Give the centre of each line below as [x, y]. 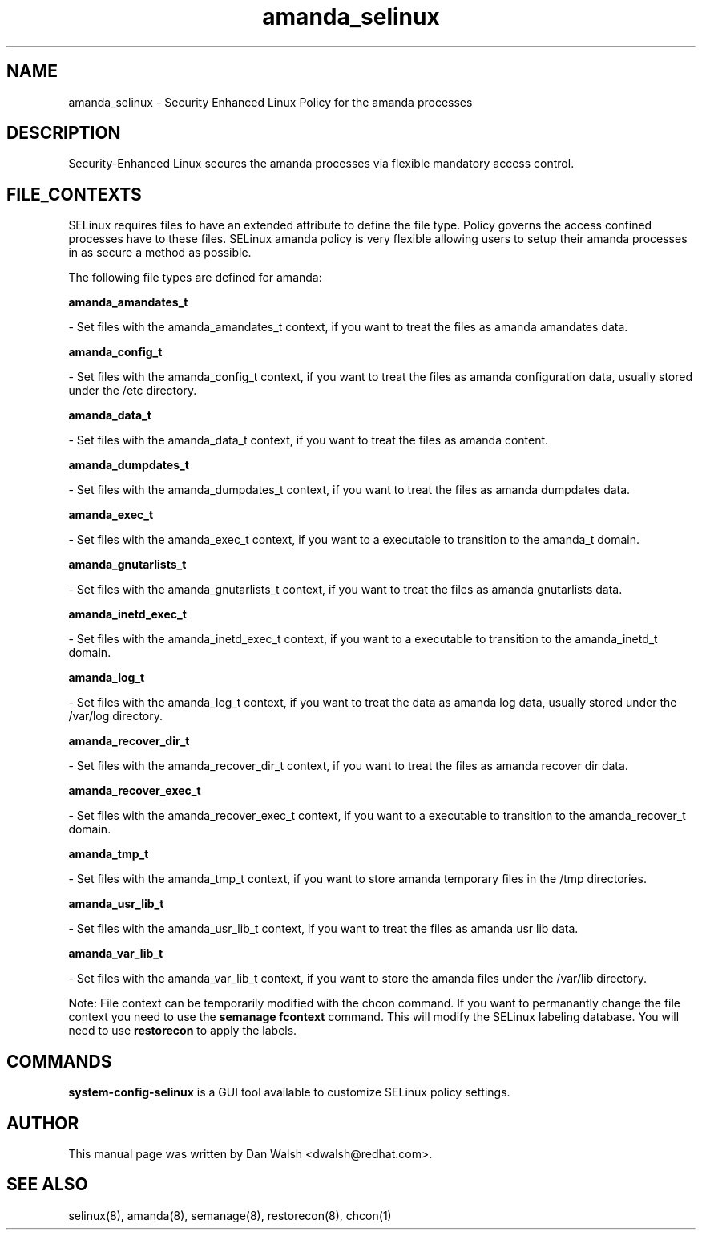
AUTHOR [43, 1123]
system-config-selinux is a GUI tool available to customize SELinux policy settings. [289, 1092]
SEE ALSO [47, 1185]
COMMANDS [59, 1061]
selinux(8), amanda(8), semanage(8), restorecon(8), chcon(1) [230, 1215]
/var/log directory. [116, 716]
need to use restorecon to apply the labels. [183, 1031]
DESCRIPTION [64, 133]
